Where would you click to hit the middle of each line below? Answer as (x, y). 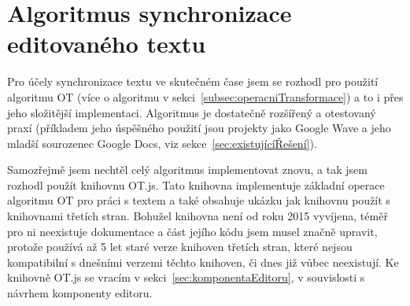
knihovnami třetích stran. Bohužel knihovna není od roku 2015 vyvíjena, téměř (198, 216)
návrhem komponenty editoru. (80, 293)
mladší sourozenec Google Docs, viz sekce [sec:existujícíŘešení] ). (162, 143)
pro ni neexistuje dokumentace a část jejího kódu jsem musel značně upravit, (192, 231)
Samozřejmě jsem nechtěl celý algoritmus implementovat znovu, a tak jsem (187, 170)
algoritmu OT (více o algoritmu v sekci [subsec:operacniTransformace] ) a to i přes (205, 96)
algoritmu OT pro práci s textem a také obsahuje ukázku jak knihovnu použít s (199, 200)
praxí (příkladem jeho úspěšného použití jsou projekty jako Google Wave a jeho (199, 128)
